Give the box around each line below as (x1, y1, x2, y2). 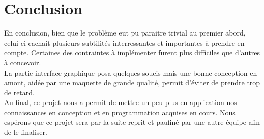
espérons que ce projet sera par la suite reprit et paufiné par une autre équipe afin (4, 117, 260, 127)
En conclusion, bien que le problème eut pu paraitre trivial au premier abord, (4, 27, 246, 38)
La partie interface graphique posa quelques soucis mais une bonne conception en (4, 67, 257, 78)
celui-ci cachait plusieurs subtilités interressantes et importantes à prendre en (4, 37, 245, 48)
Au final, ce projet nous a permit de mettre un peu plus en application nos (4, 97, 237, 108)
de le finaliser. (4, 127, 47, 137)
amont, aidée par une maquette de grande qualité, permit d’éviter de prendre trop (4, 77, 260, 88)
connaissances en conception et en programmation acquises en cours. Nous (4, 107, 236, 117)
